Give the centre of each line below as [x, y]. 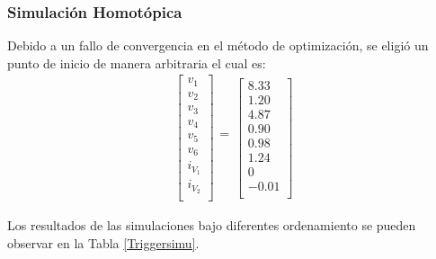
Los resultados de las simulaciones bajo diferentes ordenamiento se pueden [212, 225]
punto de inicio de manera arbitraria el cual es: [137, 63]
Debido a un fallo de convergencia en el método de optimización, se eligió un [218, 45]
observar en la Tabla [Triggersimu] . [103, 242]
